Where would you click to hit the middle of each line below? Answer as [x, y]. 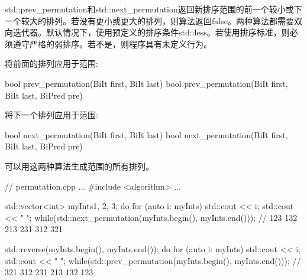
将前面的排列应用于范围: [51, 64]
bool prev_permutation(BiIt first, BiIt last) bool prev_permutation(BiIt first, [146, 83]
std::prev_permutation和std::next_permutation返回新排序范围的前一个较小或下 [153, 9]
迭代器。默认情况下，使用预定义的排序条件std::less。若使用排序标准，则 [151, 32]
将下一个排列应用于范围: [51, 115]
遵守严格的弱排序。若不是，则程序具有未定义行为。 [112, 43]
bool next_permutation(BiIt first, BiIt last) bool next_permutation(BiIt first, [146, 134]
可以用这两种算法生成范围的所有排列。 [79, 166]
